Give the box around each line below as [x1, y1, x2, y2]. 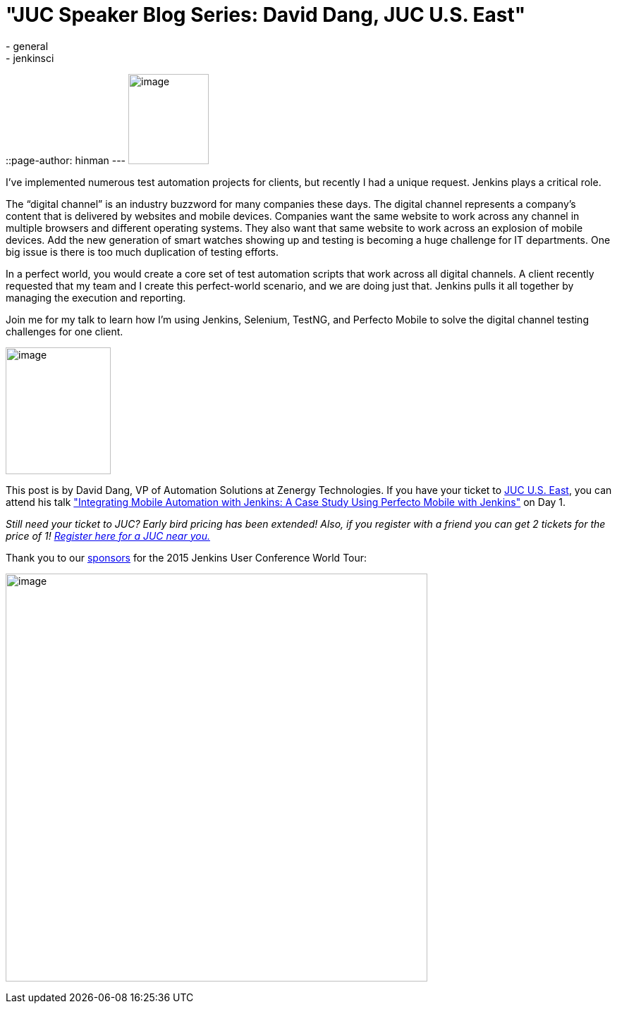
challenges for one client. [6, 325, 123, 338]
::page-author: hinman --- [6, 154, 126, 166]
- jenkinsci [6, 51, 54, 64]
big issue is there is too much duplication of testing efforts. [6, 245, 279, 258]
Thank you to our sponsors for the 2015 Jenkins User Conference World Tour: [6, 551, 367, 564]
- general [6, 39, 49, 52]
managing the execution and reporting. [6, 291, 186, 304]
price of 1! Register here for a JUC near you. [6, 529, 210, 542]
